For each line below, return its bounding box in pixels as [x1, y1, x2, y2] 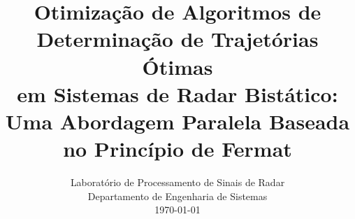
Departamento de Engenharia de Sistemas [87, 188, 268, 203]
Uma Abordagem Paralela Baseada [5, 106, 350, 135]
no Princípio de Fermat [63, 134, 292, 163]
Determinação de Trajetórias [36, 24, 319, 53]
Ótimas [142, 52, 213, 80]
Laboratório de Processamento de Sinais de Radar [70, 175, 285, 190]
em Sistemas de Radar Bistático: [17, 79, 338, 108]
